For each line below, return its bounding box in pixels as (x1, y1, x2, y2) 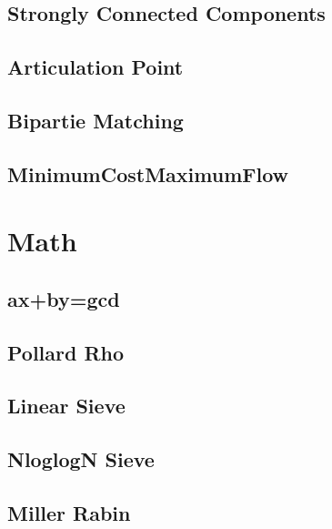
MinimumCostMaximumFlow (7, 159, 289, 188)
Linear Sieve (7, 392, 126, 420)
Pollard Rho (7, 338, 125, 366)
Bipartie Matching (7, 106, 184, 134)
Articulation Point (7, 53, 184, 81)
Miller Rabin (7, 499, 131, 527)
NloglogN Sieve (7, 445, 155, 473)
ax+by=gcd (7, 284, 120, 312)
